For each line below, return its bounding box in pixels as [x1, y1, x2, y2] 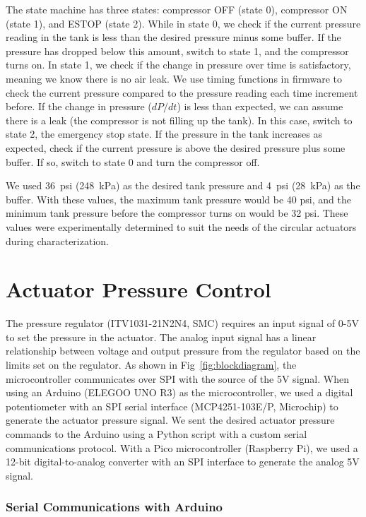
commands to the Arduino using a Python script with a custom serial [6, 426, 307, 441]
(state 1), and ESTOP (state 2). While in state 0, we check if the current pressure [6, 16, 361, 30]
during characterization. [6, 233, 109, 248]
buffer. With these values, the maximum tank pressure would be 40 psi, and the [6, 191, 351, 206]
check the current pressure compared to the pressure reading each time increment [6, 85, 358, 100]
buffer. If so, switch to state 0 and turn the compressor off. [6, 154, 260, 169]
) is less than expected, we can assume [177, 99, 343, 114]
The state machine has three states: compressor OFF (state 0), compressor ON [6, 2, 348, 16]
